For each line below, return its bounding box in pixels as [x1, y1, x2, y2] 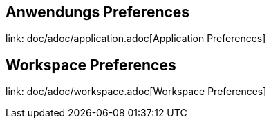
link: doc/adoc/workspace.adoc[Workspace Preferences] [6, 85, 267, 98]
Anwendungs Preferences [6, 3, 190, 21]
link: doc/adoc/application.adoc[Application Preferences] [6, 32, 266, 45]
